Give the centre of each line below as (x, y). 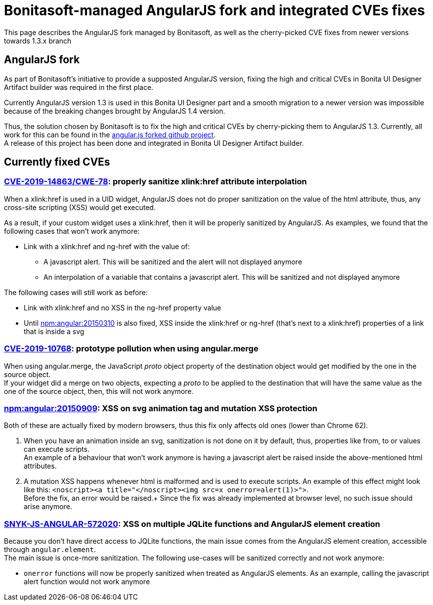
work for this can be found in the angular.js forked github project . (110, 134)
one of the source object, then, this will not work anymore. (99, 391)
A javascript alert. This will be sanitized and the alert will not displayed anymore (173, 261)
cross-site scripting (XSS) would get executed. (80, 207)
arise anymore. (48, 507)
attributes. (40, 466)
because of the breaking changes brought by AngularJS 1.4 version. (115, 111)
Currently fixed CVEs (57, 162)
